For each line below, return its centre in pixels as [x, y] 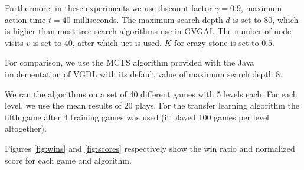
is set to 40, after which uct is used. [97, 42]
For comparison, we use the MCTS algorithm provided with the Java [130, 62]
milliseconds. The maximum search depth [148, 19]
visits [14, 42]
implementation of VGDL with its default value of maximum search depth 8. [144, 73]
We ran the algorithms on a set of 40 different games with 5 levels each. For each [151, 94]
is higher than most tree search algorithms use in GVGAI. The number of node [148, 31]
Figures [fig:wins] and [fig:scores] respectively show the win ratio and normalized [150, 148]
